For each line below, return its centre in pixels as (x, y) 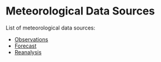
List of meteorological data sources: (51, 28)
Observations (31, 39)
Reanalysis (28, 52)
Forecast (25, 46)
